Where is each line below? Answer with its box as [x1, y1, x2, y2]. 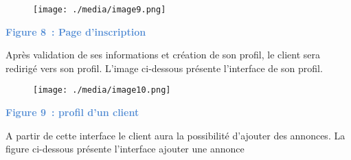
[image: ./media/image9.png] [33, 5, 166, 14]
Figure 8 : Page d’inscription [5, 24, 146, 38]
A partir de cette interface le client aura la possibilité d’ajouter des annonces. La [5, 128, 346, 142]
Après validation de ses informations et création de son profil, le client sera [5, 47, 320, 62]
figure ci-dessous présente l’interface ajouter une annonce [5, 141, 245, 156]
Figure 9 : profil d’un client [5, 105, 139, 119]
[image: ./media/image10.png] [33, 85, 171, 95]
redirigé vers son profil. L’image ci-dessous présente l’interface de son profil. [5, 60, 323, 75]
